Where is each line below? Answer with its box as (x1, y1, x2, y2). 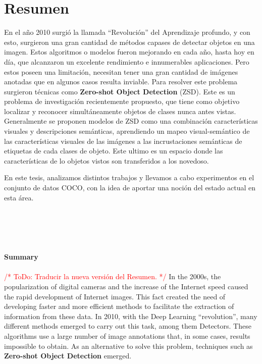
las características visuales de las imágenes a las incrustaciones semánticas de (4, 135, 242, 146)
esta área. (4, 192, 34, 202)
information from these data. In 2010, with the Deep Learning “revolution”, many (4, 310, 257, 321)
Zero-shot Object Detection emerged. (4, 350, 132, 361)
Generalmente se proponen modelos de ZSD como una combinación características (4, 116, 258, 126)
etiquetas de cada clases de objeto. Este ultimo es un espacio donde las (4, 145, 223, 156)
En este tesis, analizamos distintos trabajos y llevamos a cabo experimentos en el (4, 172, 254, 183)
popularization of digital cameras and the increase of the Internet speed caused (4, 281, 248, 291)
